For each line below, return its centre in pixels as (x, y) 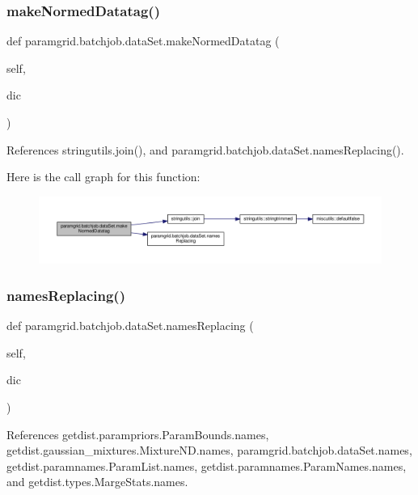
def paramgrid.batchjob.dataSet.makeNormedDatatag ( (143, 41)
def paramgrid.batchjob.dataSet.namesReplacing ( (130, 326)
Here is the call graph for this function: (103, 177)
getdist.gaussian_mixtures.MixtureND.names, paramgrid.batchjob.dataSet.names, (209, 450)
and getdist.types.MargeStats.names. (97, 482)
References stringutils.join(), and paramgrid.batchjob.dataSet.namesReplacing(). (205, 149)
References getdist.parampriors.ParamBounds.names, (138, 434)
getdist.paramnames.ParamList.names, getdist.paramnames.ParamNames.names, (207, 465)
